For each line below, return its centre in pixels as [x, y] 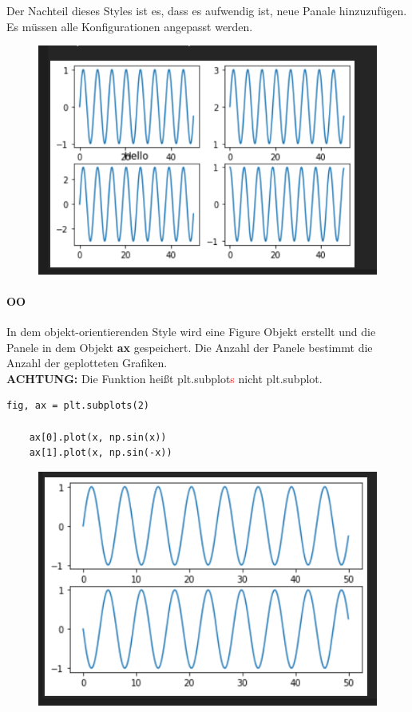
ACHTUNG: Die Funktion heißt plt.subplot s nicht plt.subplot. [164, 378]
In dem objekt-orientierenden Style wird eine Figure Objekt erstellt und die [191, 332]
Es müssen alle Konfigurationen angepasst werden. [130, 26]
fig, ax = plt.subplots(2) [78, 406]
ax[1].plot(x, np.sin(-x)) [101, 453]
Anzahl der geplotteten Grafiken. [87, 363]
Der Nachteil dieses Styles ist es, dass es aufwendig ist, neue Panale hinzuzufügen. [207, 10]
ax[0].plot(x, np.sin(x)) [98, 437]
